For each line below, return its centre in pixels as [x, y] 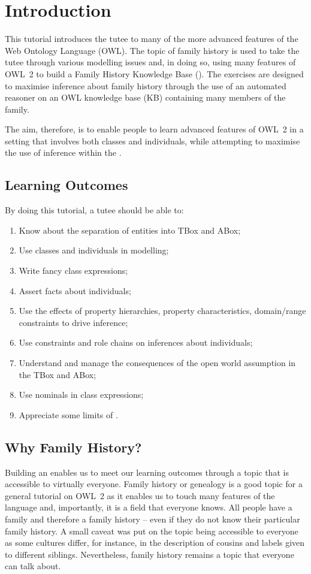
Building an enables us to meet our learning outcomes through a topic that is [147, 472]
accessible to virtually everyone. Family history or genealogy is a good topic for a [154, 484]
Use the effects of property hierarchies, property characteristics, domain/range [162, 311]
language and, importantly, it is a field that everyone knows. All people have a [149, 507]
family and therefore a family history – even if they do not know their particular [153, 519]
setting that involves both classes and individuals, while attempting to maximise [153, 141]
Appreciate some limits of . [68, 414]
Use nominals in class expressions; [81, 395]
